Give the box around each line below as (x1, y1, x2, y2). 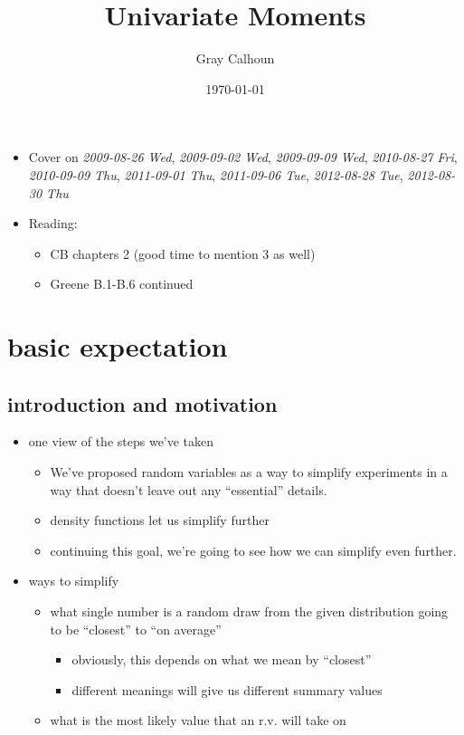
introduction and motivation (7, 389, 278, 417)
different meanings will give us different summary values (71, 680, 383, 699)
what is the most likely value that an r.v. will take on (50, 711, 346, 730)
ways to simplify (28, 571, 119, 590)
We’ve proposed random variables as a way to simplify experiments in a (50, 463, 448, 482)
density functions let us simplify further (50, 511, 270, 530)
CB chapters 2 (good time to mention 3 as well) (50, 243, 316, 262)
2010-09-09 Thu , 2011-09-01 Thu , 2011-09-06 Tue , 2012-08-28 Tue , (28, 165, 403, 184)
